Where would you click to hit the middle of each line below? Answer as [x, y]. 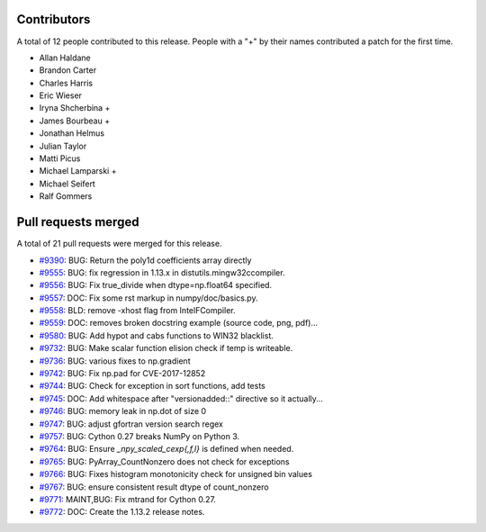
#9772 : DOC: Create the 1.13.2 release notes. [122, 512]
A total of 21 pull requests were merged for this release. [119, 244]
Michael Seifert [67, 184]
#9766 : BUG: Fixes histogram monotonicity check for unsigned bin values [175, 474]
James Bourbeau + [75, 121]
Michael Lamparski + [78, 171]
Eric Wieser [61, 95]
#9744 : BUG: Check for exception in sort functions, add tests [152, 386]
